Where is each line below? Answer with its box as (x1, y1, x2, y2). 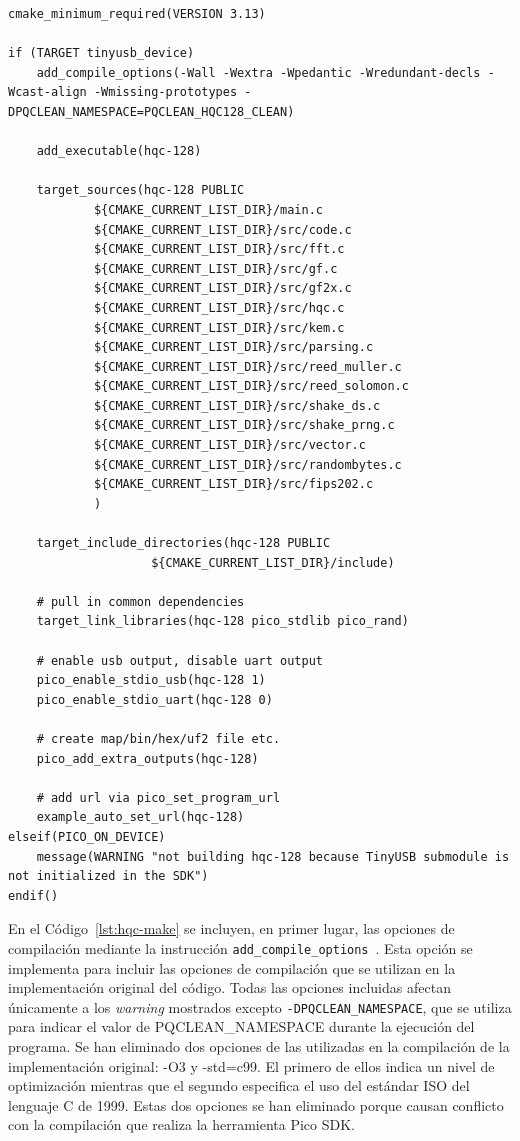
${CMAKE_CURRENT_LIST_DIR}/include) (151, 555, 395, 570)
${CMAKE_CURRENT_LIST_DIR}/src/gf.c (93, 261, 338, 276)
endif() (8, 888, 59, 903)
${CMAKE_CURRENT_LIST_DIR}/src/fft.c (93, 242, 345, 257)
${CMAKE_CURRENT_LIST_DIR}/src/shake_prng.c (93, 418, 395, 433)
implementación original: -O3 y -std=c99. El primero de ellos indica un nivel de (8, 1055, 495, 1076)
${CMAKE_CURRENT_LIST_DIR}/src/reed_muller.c (93, 359, 402, 374)
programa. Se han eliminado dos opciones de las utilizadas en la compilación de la (8, 1036, 510, 1056)
